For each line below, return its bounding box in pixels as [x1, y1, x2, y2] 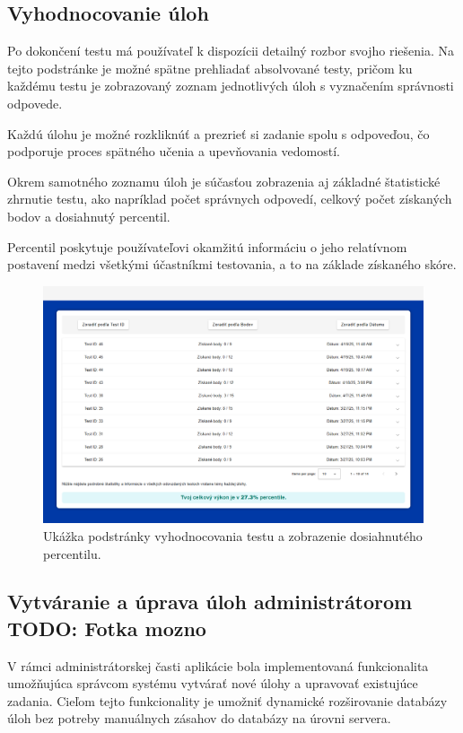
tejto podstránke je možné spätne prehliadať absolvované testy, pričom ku [7, 58, 413, 77]
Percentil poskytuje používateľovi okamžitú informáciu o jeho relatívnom [7, 237, 407, 256]
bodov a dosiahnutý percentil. [7, 206, 170, 225]
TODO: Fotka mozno [7, 614, 206, 641]
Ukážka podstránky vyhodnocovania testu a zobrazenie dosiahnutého [43, 526, 423, 545]
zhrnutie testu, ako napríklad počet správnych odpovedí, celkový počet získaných [7, 189, 452, 208]
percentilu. [43, 544, 101, 563]
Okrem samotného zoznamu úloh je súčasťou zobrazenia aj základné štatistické [7, 171, 441, 190]
